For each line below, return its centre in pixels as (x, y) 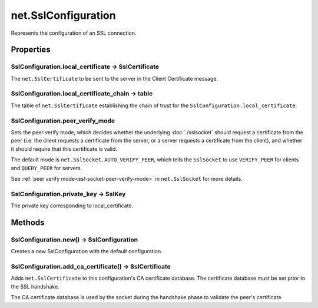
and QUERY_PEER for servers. (47, 168)
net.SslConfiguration (63, 15)
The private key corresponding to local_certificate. (72, 206)
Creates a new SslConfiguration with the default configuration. (87, 251)
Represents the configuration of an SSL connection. (74, 33)
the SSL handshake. (35, 286)
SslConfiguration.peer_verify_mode (63, 121)
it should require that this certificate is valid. (64, 149)
